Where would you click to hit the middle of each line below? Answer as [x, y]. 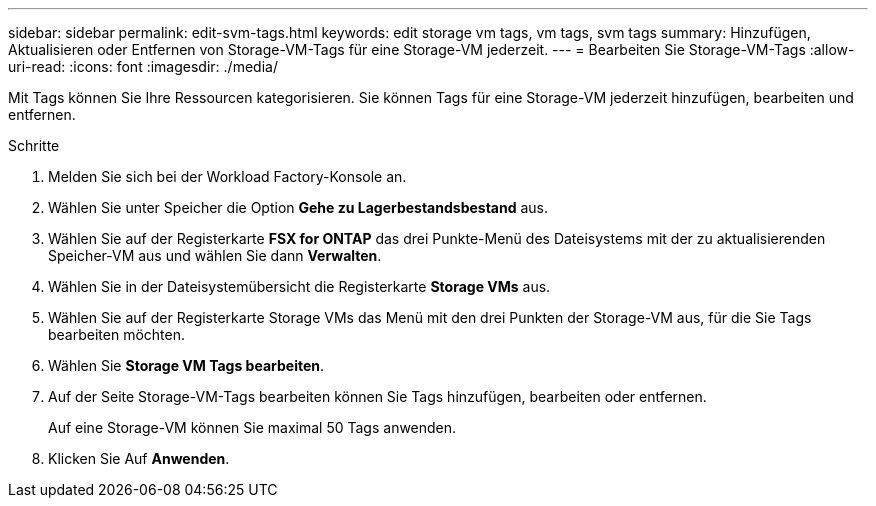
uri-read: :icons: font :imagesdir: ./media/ [143, 66]
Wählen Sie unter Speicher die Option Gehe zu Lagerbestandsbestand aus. [298, 207]
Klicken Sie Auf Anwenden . [139, 458]
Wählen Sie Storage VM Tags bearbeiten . [186, 365]
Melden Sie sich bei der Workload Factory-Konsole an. [227, 176]
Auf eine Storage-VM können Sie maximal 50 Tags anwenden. [252, 427]
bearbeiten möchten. [117, 334]
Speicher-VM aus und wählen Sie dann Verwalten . [215, 255]
